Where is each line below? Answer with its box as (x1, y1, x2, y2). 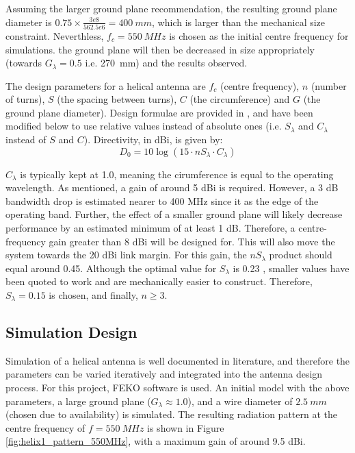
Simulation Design (5, 321, 137, 342)
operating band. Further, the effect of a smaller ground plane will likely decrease (5, 207, 343, 221)
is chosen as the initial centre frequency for (169, 28, 349, 42)
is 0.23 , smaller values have (233, 260, 350, 275)
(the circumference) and (189, 92, 290, 106)
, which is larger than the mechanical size (152, 14, 326, 29)
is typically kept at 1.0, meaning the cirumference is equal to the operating (20, 167, 334, 181)
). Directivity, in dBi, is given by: (83, 132, 223, 147)
